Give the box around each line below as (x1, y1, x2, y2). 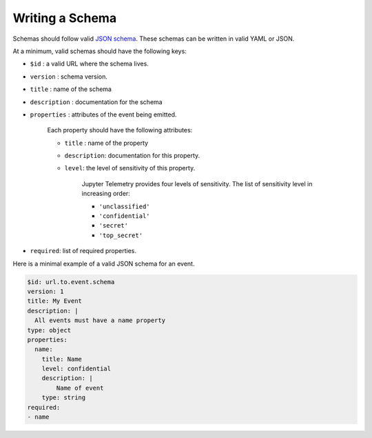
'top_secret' (99, 231, 143, 239)
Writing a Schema (12, 10, 117, 26)
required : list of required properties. (30, 247, 137, 255)
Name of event (56, 384, 104, 392)
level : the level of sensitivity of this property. (64, 164, 196, 172)
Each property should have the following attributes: (47, 126, 193, 135)
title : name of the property (64, 139, 148, 147)
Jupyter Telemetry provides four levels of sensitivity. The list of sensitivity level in (81, 179, 313, 188)
